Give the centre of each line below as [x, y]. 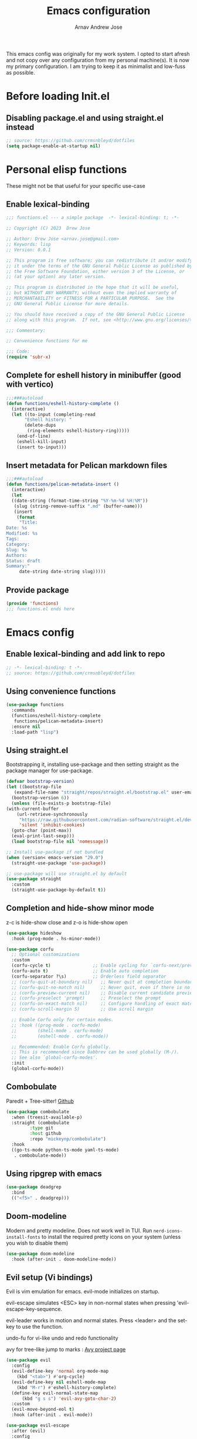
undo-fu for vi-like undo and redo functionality [62, 1338]
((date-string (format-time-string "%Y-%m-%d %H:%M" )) [80, 501]
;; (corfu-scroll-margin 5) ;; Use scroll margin [82, 1009]
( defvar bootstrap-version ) [40, 782]
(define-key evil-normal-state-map [55, 1393]
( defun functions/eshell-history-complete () [62, 403]
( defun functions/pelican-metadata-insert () [62, 484]
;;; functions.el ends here [40, 609]
